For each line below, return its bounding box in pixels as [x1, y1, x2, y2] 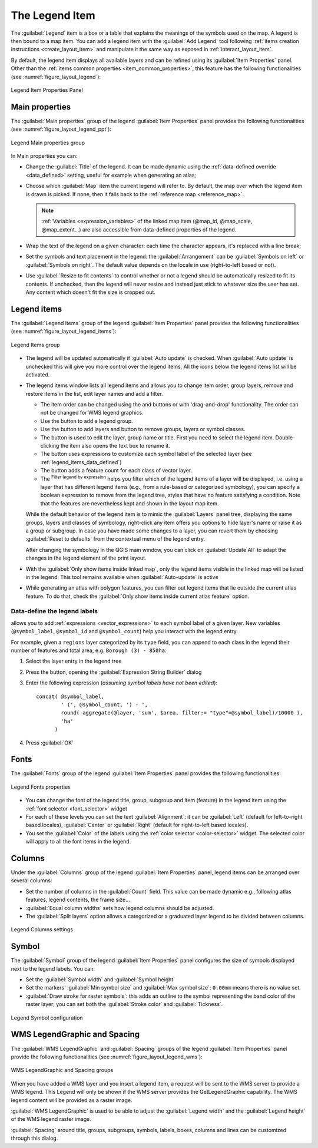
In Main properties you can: [11, 152, 78, 159]
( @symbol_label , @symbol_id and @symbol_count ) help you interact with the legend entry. [11, 628, 238, 635]
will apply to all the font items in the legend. [25, 838, 131, 845]
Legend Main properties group [11, 139, 85, 146]
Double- [275, 434, 296, 441]
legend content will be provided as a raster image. [11, 1096, 132, 1104]
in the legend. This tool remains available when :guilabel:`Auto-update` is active [25, 573, 218, 580]
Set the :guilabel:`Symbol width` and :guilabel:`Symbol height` [25, 976, 175, 983]
